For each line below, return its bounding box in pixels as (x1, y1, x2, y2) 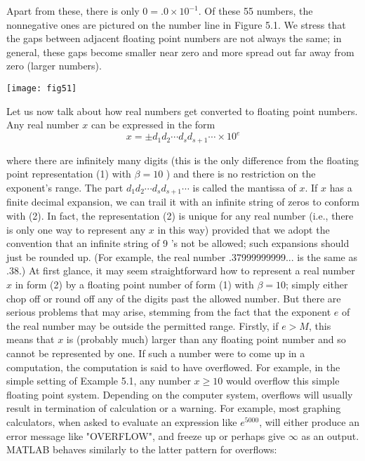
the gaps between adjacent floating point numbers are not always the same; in (6, 31, 342, 46)
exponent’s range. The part (6, 180, 124, 194)
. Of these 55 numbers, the (198, 4, 313, 18)
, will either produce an (259, 414, 359, 429)
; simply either (285, 276, 348, 291)
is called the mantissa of (192, 180, 296, 194)
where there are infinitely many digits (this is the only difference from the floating (6, 152, 359, 167)
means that (6, 332, 55, 347)
